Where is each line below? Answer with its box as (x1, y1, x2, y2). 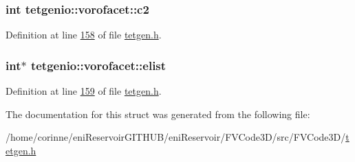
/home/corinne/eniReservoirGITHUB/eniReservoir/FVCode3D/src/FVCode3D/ (6, 130, 346, 144)
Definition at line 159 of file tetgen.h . (6, 84, 162, 98)
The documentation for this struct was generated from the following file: (6, 106, 310, 121)
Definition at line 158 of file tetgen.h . (6, 27, 162, 42)
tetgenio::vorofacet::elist (30, 56, 166, 73)
